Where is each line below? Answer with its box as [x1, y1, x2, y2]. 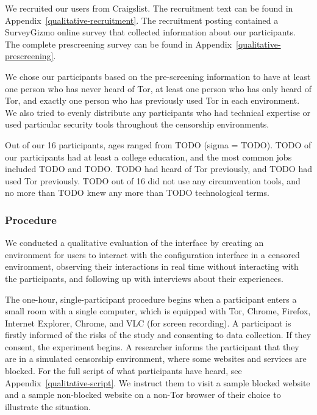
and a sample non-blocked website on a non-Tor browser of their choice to [5, 388, 281, 401]
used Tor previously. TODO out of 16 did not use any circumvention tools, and [5, 174, 301, 187]
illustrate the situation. [5, 400, 91, 413]
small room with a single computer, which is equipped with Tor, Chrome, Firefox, [5, 305, 311, 317]
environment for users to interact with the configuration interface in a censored [5, 248, 300, 261]
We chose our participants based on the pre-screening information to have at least [5, 70, 311, 82]
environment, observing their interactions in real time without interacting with [5, 260, 299, 273]
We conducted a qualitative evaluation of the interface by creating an [5, 236, 264, 249]
